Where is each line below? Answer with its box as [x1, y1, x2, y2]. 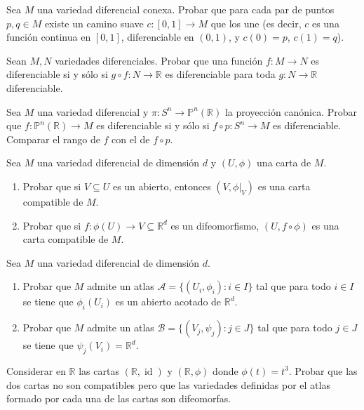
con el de [112, 131, 150, 146]
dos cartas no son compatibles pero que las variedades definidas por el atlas [6, 377, 330, 392]
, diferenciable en [121, 29, 194, 44]
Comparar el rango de [6, 131, 100, 146]
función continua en [6, 29, 91, 44]
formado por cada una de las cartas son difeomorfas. [6, 391, 231, 406]
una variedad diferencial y [36, 104, 149, 119]
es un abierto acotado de [115, 294, 222, 309]
